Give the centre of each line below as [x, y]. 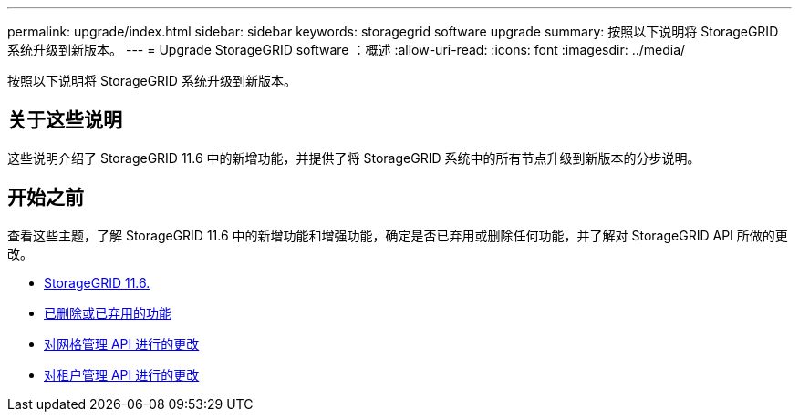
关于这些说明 [65, 120]
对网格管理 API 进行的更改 [122, 343]
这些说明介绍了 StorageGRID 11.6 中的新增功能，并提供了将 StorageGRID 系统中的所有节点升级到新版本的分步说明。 [354, 158]
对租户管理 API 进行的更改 [122, 374]
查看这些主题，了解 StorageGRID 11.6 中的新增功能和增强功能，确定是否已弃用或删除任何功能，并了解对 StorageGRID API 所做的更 [398, 235]
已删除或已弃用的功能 [108, 312]
